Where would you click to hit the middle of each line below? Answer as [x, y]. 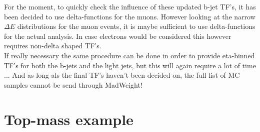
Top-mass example [69, 119]
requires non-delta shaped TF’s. [53, 46]
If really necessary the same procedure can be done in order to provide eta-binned [129, 55]
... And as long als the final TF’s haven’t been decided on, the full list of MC [122, 75]
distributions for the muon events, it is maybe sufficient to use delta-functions [136, 26]
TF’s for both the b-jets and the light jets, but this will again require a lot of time [130, 65]
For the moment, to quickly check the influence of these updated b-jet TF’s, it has [130, 6]
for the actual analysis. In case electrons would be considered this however [118, 36]
